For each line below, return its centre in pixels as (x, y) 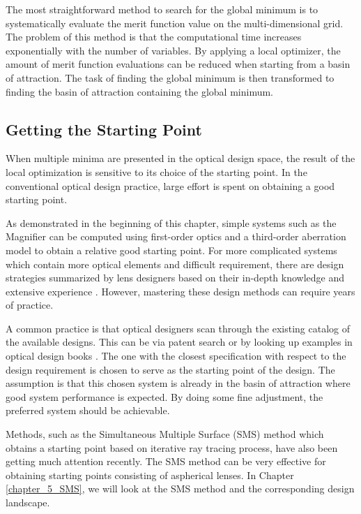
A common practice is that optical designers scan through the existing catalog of (178, 328)
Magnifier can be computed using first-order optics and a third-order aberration (176, 236)
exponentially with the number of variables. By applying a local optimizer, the (173, 50)
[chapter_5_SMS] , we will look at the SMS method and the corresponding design (180, 489)
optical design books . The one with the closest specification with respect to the (176, 356)
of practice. (30, 305)
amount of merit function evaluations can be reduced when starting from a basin (178, 64)
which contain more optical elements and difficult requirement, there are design (175, 264)
